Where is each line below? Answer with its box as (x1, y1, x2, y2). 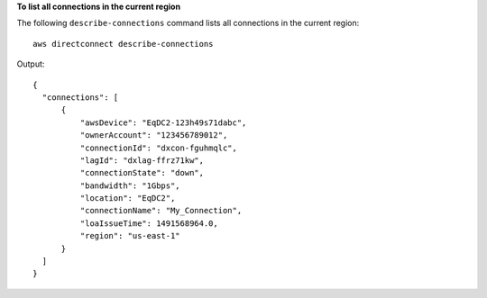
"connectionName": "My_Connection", (79, 205, 243, 216)
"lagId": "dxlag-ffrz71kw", (79, 155, 205, 166)
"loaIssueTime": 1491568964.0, (79, 218, 218, 229)
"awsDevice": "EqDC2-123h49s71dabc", (79, 117, 247, 128)
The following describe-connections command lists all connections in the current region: (16, 18, 360, 29)
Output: (16, 59, 45, 69)
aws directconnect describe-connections (32, 39, 214, 49)
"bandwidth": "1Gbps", (79, 180, 180, 191)
